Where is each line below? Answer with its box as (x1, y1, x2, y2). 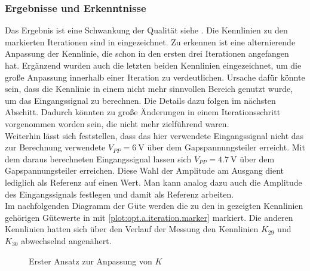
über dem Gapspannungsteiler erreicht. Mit (147, 141, 305, 153)
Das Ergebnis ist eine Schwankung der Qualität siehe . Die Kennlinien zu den (5, 24, 288, 36)
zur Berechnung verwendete (5, 141, 106, 153)
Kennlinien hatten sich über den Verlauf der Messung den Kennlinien (5, 223, 259, 235)
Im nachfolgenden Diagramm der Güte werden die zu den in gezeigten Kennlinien (5, 199, 303, 212)
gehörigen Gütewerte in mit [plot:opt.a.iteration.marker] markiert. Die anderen (5, 211, 293, 223)
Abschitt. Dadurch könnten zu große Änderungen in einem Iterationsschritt (5, 106, 281, 118)
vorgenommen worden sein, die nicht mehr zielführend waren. (5, 117, 229, 130)
